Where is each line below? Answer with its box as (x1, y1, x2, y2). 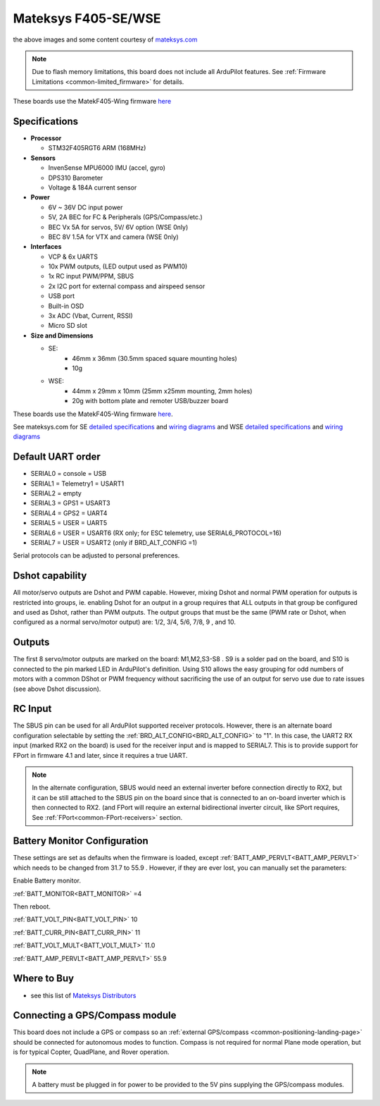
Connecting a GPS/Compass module (13, 1009, 177, 1021)
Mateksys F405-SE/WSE (13, 11, 161, 26)
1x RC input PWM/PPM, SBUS (48, 272, 134, 281)
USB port (48, 292, 75, 300)
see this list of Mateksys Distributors (30, 991, 137, 1000)
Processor (30, 134, 62, 142)
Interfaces (30, 242, 62, 251)
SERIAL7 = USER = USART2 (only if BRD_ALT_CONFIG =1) (30, 538, 198, 546)
